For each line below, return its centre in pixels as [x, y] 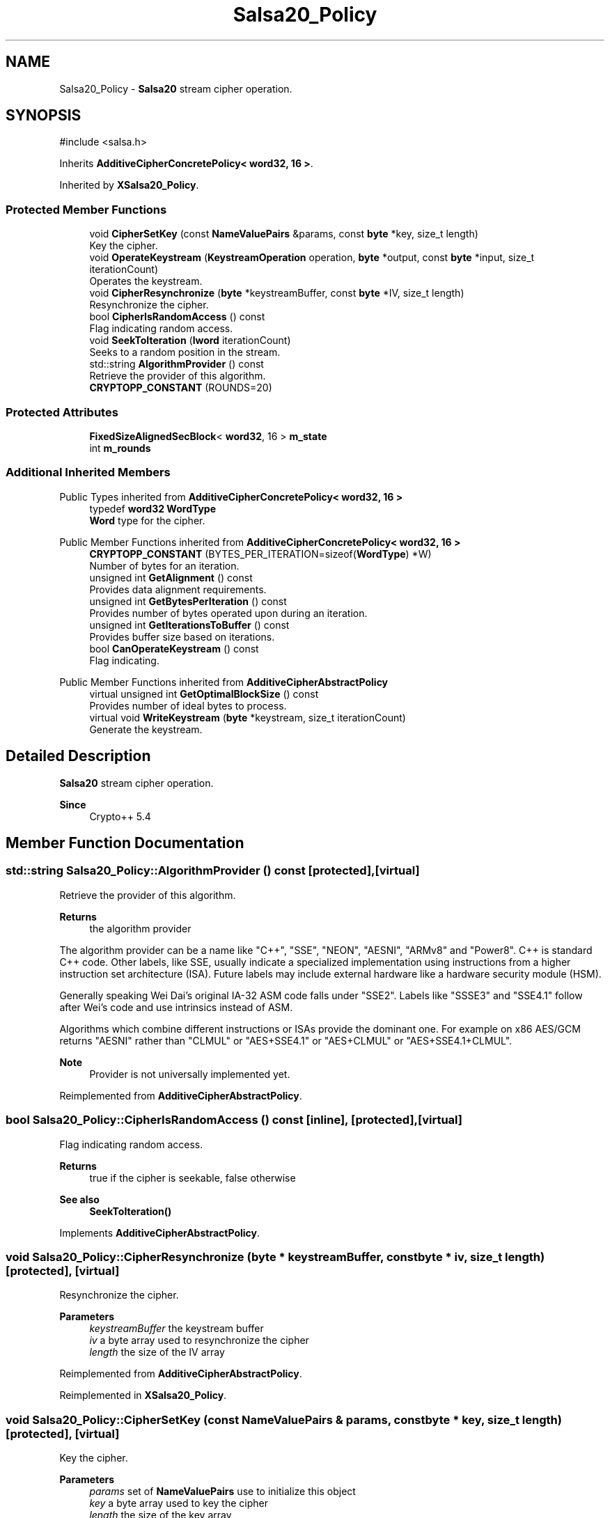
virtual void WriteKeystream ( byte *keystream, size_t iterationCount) [248, 717]
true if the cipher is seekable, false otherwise [193, 1177]
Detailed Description [78, 756]
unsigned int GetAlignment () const [171, 577]
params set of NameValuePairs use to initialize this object [222, 1491]
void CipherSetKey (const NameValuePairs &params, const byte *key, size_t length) [284, 234]
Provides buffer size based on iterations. [182, 636]
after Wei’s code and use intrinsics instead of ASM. [176, 1007]
